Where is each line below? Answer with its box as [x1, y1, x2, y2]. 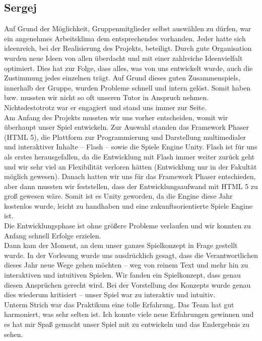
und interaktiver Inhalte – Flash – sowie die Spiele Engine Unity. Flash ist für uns [4, 141, 257, 152]
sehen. [4, 328, 23, 339]
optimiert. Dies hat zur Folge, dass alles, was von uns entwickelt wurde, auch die [4, 62, 253, 73]
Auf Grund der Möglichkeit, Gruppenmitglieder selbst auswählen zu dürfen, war [4, 23, 251, 34]
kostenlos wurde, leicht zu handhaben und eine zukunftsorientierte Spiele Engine [4, 200, 252, 211]
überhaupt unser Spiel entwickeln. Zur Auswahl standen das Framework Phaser [4, 122, 249, 132]
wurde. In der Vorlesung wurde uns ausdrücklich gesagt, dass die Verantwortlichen [4, 249, 258, 260]
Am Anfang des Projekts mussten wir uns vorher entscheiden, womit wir [4, 112, 228, 122]
